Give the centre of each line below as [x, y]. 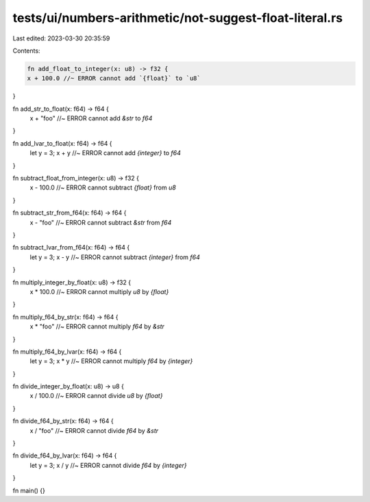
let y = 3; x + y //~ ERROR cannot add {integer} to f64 [105, 153]
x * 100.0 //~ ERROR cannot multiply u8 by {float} [99, 291]
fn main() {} [29, 490]
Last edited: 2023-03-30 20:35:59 [61, 38]
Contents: [26, 51]
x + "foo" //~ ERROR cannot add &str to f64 [91, 118]
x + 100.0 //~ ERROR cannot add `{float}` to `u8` [114, 78]
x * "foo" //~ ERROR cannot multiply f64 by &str [97, 327]
